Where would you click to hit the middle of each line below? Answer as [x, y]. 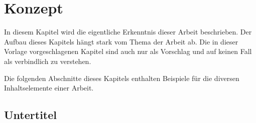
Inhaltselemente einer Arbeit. [49, 88]
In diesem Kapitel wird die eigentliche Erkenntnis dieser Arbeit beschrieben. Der [128, 32]
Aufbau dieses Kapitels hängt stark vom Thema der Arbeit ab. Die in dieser [121, 41]
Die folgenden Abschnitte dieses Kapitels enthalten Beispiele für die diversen [122, 78]
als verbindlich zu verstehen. [48, 61]
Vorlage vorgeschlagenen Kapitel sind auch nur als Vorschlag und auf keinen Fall [128, 51]
